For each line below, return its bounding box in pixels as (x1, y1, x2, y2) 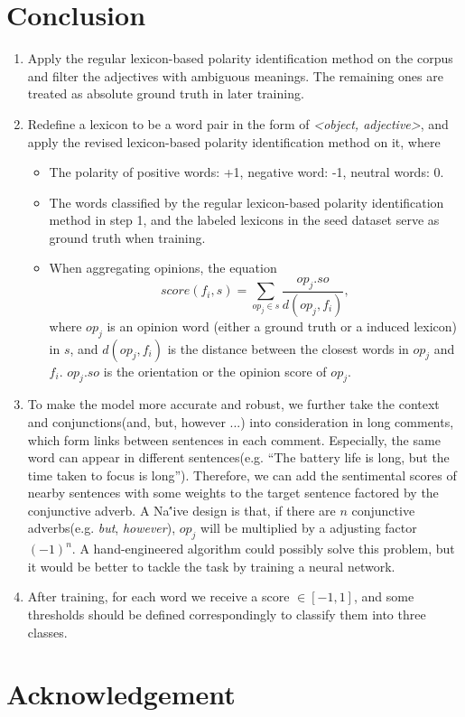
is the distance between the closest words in (167, 339, 409, 358)
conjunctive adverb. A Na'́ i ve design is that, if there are (27, 500, 336, 519)
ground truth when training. (49, 228, 206, 247)
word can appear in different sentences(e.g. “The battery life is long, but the (27, 448, 450, 467)
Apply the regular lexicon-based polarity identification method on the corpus (27, 49, 453, 68)
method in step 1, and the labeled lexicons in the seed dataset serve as (49, 210, 440, 229)
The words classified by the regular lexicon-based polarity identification (49, 192, 444, 211)
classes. (27, 622, 68, 641)
